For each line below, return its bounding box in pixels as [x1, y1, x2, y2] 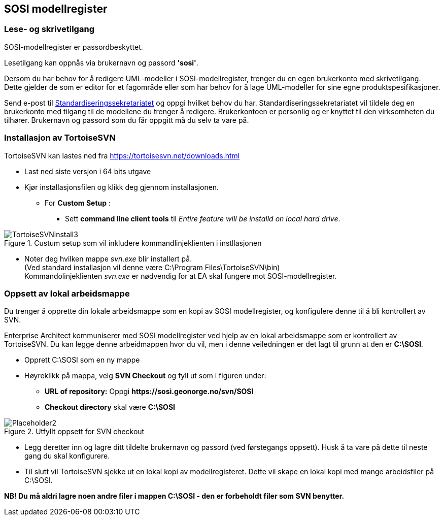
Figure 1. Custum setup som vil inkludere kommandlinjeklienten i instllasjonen [4, 238, 262, 247]
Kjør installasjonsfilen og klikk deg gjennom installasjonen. [24, 182, 219, 191]
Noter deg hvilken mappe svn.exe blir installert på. [24, 254, 192, 263]
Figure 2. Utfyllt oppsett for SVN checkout [4, 427, 145, 436]
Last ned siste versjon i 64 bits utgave [24, 167, 151, 176]
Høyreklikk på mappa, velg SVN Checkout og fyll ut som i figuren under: [24, 371, 266, 380]
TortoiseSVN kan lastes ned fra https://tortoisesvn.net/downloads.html [4, 151, 240, 160]
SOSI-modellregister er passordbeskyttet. [4, 42, 143, 51]
